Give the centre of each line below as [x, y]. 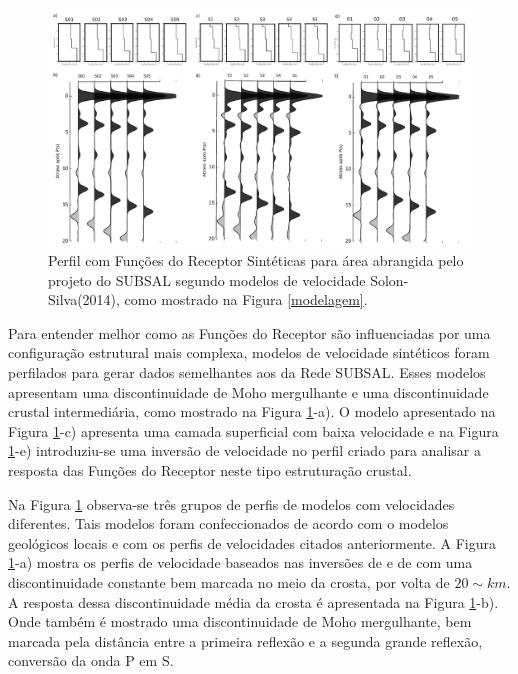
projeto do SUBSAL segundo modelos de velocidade [207, 279]
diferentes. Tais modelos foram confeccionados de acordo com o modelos [228, 523]
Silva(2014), [84, 299]
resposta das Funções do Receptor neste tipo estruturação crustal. [210, 470]
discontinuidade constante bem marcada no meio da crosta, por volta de [229, 582]
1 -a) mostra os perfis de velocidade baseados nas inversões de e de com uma [240, 562]
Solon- [389, 279]
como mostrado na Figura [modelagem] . [246, 299]
